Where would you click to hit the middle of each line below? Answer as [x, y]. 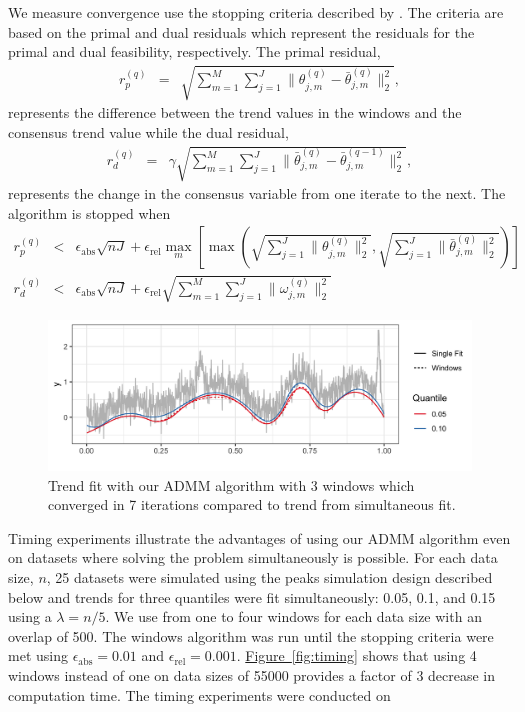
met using [38, 655]
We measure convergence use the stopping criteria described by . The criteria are [256, 12]
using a [30, 616]
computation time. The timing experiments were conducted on [199, 694]
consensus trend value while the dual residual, [148, 131]
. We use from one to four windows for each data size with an [293, 616]
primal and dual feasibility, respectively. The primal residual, [194, 51]
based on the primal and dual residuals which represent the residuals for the [241, 31]
